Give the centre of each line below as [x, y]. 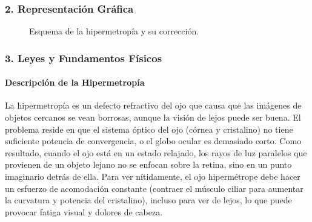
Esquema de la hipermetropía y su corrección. [114, 31]
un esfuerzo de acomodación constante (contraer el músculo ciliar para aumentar [154, 188]
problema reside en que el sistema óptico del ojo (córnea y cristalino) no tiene [149, 129]
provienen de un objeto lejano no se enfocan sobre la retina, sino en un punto [148, 164]
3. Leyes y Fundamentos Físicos [84, 58]
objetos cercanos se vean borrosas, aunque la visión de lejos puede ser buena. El [153, 117]
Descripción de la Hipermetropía [75, 82]
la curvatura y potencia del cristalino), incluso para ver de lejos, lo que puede [148, 200]
